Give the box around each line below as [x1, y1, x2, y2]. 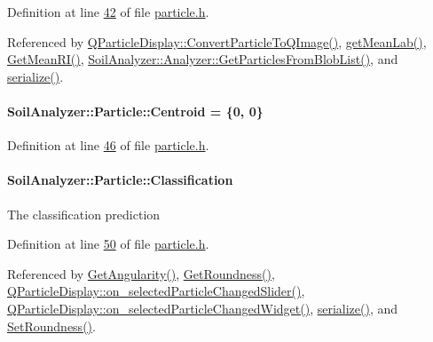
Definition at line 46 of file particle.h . [7, 136, 209, 155]
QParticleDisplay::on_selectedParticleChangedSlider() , [7, 282, 305, 300]
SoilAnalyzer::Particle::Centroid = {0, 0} [7, 101, 264, 120]
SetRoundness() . [7, 316, 96, 335]
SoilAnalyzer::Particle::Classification [7, 171, 233, 189]
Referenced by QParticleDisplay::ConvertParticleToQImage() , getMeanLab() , [7, 32, 427, 51]
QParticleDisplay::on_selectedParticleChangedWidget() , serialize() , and [7, 298, 398, 317]
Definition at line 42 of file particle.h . [7, 3, 209, 20]
